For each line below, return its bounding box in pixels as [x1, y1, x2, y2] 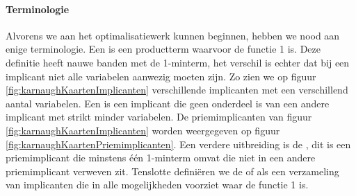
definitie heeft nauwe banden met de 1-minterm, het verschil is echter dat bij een [6, 55, 350, 69]
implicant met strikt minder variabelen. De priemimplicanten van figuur [6, 109, 312, 124]
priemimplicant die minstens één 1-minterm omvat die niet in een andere [6, 150, 316, 165]
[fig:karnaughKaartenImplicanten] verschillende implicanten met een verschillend [6, 82, 348, 97]
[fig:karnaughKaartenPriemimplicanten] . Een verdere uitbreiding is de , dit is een [6, 136, 351, 151]
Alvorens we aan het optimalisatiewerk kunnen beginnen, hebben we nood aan [6, 28, 340, 42]
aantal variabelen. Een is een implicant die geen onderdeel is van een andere [6, 96, 330, 110]
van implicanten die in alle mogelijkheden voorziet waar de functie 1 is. [6, 177, 309, 192]
